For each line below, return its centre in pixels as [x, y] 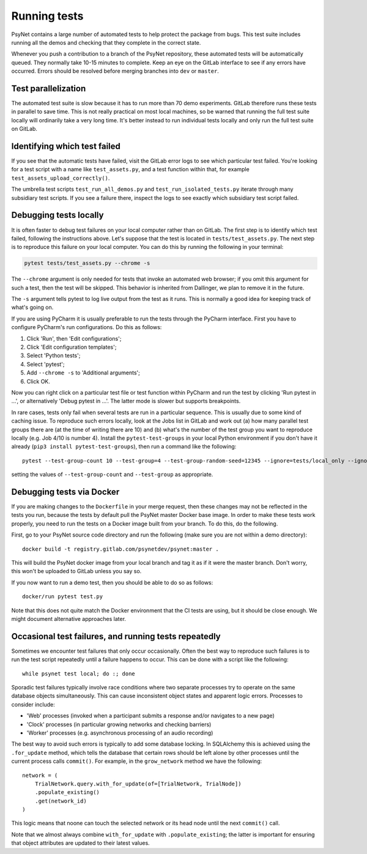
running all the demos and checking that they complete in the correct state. [106, 42]
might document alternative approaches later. [69, 618]
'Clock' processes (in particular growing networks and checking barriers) [119, 724]
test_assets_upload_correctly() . [61, 178]
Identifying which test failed [66, 146]
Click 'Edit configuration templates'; [72, 347]
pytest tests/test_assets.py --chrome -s [87, 263]
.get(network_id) [61, 801]
